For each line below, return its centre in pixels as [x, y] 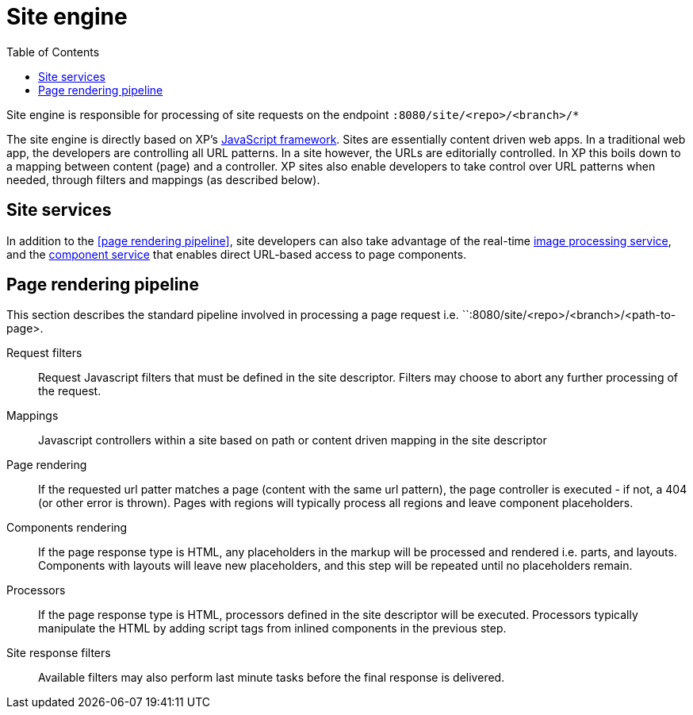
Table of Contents [53, 52]
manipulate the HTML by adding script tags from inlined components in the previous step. [272, 629]
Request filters [44, 353]
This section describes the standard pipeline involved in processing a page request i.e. [233, 315]
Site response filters [59, 653]
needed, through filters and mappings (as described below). [163, 179]
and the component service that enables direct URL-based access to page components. [237, 254]
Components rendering [67, 528]
